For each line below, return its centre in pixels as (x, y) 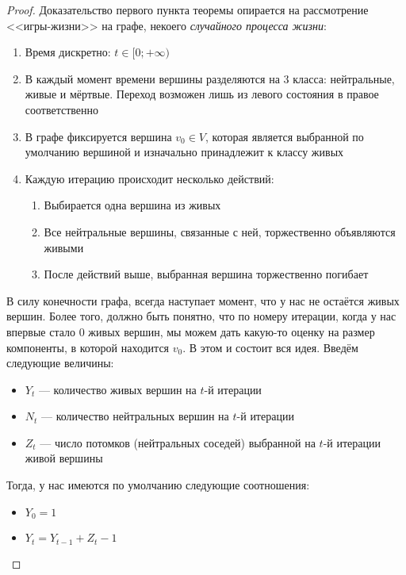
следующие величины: (60, 363)
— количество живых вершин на (117, 389)
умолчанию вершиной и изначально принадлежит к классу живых (184, 152)
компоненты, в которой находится (88, 347)
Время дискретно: (68, 52)
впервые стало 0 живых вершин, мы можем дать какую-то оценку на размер (191, 331)
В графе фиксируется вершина (98, 136)
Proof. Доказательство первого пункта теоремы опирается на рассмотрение (188, 10)
